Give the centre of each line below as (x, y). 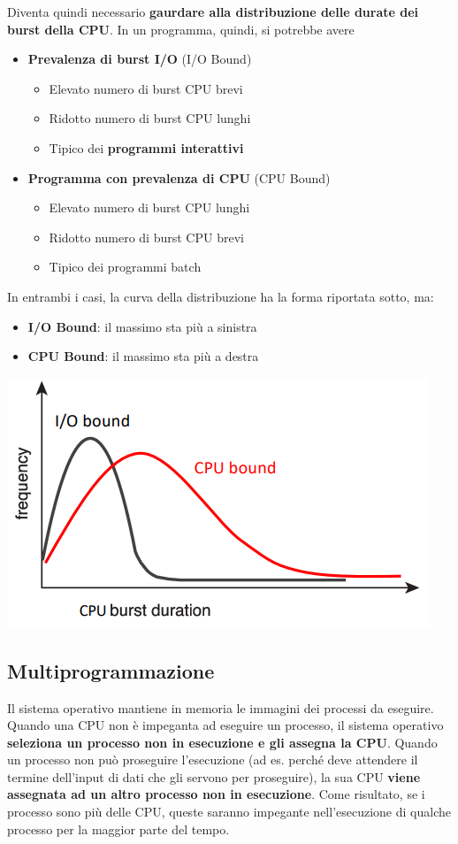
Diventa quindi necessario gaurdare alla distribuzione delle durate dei (213, 12)
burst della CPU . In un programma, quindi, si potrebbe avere (181, 29)
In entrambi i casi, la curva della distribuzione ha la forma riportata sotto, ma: (221, 296)
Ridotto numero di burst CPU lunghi (150, 118)
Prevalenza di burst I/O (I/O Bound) (140, 59)
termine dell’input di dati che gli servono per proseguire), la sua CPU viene (214, 776)
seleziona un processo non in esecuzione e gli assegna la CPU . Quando (222, 742)
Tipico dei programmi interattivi (146, 147)
